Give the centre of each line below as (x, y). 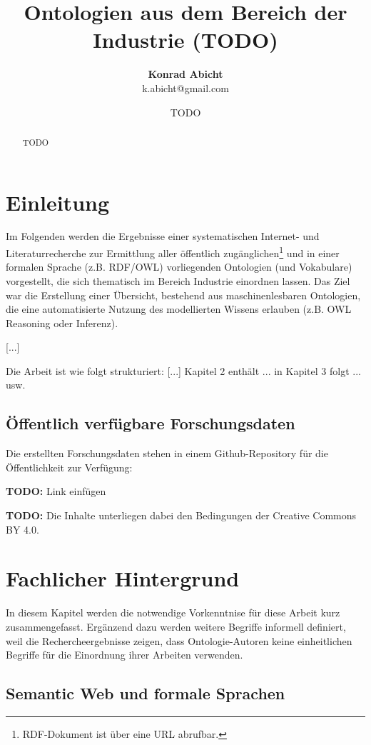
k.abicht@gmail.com (185, 87)
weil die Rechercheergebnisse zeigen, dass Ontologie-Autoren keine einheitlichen (179, 640)
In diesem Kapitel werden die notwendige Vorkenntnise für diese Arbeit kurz (173, 612)
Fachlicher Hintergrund (123, 578)
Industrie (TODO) (185, 40)
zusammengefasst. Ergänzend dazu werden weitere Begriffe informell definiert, (176, 626)
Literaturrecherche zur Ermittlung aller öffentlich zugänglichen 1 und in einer (173, 252)
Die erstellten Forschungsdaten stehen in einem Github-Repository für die (167, 453)
